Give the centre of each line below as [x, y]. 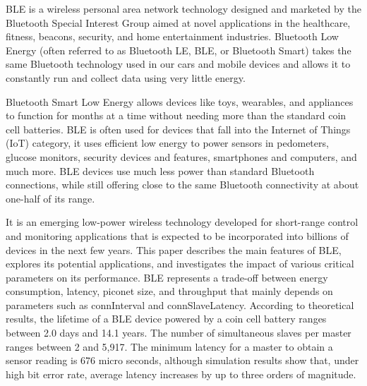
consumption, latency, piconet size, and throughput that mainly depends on [169, 291]
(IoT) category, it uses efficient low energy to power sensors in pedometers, [167, 143]
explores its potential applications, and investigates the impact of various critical [180, 264]
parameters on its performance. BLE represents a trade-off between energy [167, 277]
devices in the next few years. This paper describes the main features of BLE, [174, 249]
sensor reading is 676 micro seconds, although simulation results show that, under [182, 360]
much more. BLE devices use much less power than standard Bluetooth [160, 170]
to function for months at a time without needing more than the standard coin [176, 115]
